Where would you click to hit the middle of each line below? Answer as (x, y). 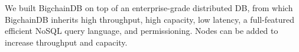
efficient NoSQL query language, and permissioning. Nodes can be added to (142, 31)
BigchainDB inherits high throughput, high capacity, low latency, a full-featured (150, 19)
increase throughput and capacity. (66, 42)
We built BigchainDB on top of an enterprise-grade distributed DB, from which (149, 8)
